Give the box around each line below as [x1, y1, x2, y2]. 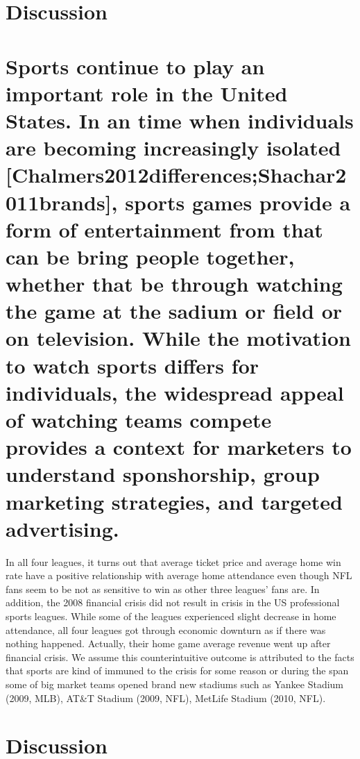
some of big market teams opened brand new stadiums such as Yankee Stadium [6, 677, 344, 692]
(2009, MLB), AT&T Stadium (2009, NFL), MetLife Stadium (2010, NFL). [6, 690, 326, 705]
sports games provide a [125, 187, 351, 216]
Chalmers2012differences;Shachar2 [11, 160, 347, 189]
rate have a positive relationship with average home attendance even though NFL [6, 568, 352, 583]
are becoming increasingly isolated [6, 133, 341, 162]
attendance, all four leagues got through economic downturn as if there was [6, 622, 326, 637]
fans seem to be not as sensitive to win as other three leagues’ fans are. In [6, 581, 320, 596]
